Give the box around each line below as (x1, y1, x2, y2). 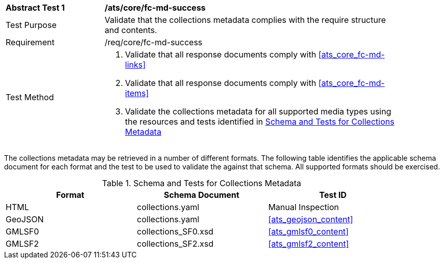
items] (125, 88, 149, 98)
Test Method (6, 92, 54, 102)
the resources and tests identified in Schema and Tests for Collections (125, 116, 394, 127)
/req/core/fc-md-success (105, 37, 203, 47)
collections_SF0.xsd (137, 226, 214, 237)
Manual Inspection (268, 202, 339, 212)
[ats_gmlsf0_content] (268, 226, 349, 237)
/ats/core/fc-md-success (105, 3, 206, 13)
